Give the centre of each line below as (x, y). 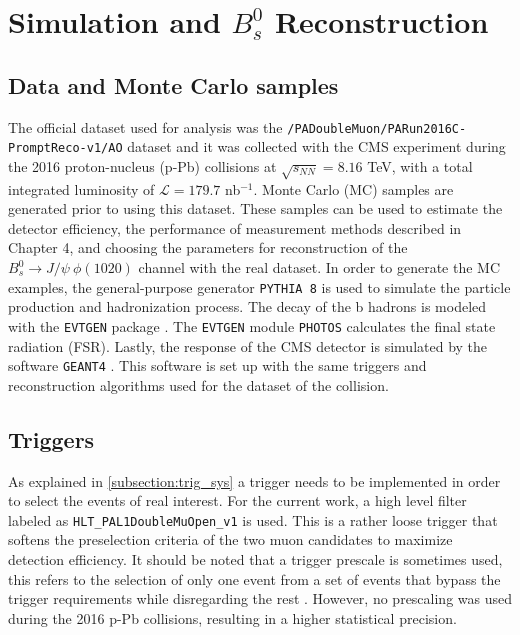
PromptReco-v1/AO (65, 148)
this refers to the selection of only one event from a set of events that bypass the (254, 578)
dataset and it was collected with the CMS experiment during (316, 146)
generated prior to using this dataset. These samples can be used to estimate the (255, 208)
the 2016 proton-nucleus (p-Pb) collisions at (142, 165)
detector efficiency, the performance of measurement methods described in (235, 227)
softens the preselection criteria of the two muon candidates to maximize (230, 539)
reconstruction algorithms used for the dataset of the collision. (198, 384)
